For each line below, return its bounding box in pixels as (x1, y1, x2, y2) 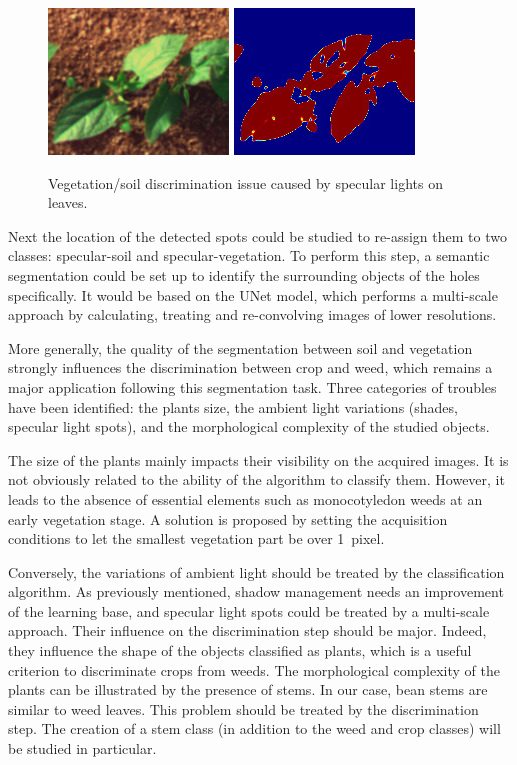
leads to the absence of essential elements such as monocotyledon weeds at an (8, 488, 483, 509)
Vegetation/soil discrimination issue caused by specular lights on (48, 172, 443, 193)
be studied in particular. (8, 738, 157, 759)
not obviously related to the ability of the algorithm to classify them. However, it (8, 469, 505, 490)
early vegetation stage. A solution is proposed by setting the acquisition (8, 508, 448, 529)
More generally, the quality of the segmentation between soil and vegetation (8, 337, 473, 358)
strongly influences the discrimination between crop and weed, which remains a (8, 357, 493, 378)
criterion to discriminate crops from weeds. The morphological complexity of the (8, 659, 500, 680)
